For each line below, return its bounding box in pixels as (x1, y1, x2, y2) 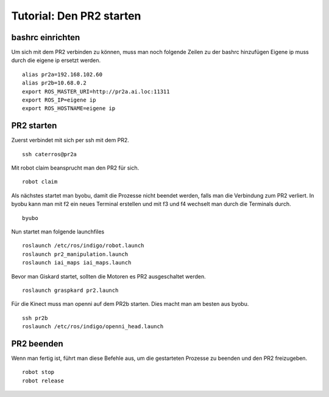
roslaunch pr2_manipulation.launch (22, 250, 129, 258)
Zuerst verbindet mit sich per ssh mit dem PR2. (11, 137, 129, 144)
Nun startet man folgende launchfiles (11, 228, 105, 235)
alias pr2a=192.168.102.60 (22, 71, 103, 78)
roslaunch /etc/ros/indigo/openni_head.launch (22, 323, 164, 330)
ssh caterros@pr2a (22, 151, 77, 157)
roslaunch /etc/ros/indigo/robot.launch (22, 242, 144, 249)
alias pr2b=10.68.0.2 (22, 80, 87, 86)
